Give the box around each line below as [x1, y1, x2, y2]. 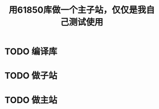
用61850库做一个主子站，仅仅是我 [8, 4, 146, 16]
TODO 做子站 [4, 70, 57, 81]
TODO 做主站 [4, 94, 57, 106]
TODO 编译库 [4, 46, 57, 57]
